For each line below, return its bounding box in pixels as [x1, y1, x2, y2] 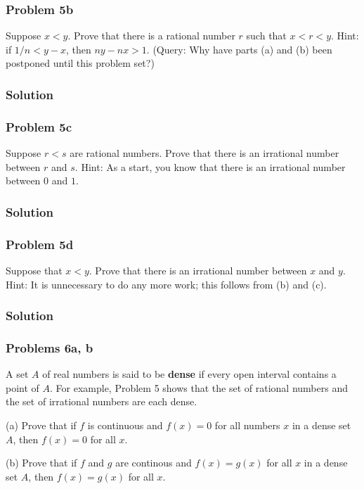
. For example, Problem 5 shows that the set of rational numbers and [50, 380, 348, 395]
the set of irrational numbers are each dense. [6, 394, 197, 409]
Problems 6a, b [6, 338, 93, 356]
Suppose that [6, 262, 63, 277]
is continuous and [87, 417, 163, 432]
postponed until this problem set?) [6, 56, 155, 70]
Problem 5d [6, 235, 74, 253]
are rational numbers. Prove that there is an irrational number [70, 146, 339, 160]
